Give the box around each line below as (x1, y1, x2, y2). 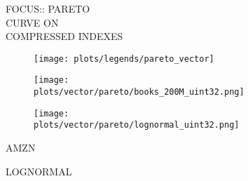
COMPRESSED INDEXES (6, 29, 123, 43)
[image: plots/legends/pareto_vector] (34, 53, 214, 64)
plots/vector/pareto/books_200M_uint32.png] (34, 87, 244, 98)
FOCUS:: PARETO (6, 1, 90, 15)
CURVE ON (6, 15, 59, 29)
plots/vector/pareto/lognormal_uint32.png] (34, 120, 240, 130)
